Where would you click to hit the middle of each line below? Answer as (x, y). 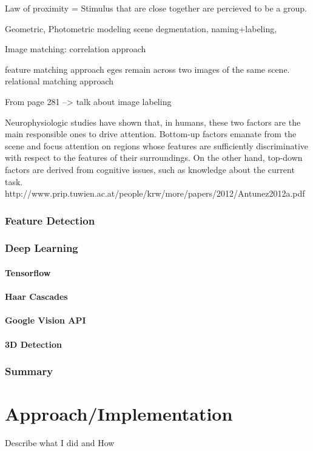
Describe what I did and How (60, 443)
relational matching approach (59, 81)
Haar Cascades (36, 297)
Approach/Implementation (119, 414)
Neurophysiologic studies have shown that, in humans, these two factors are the (153, 122)
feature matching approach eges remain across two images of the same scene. (147, 69)
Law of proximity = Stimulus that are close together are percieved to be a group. (156, 8)
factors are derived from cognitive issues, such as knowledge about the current (150, 169)
